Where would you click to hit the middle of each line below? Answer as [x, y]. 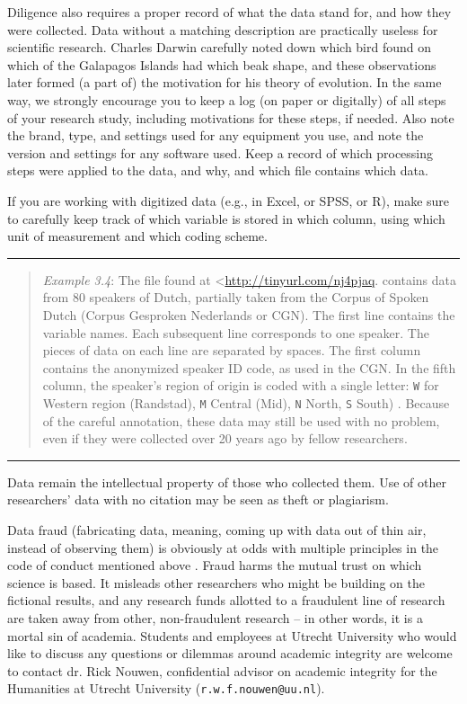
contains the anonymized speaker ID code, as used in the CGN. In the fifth [249, 367]
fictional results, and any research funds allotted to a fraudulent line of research [226, 600]
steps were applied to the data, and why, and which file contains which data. [218, 170]
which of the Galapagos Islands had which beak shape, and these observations [222, 64]
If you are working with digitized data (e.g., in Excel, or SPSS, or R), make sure [229, 200]
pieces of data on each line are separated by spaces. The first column [232, 350]
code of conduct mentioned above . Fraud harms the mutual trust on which [215, 565]
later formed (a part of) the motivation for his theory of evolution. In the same [225, 82]
